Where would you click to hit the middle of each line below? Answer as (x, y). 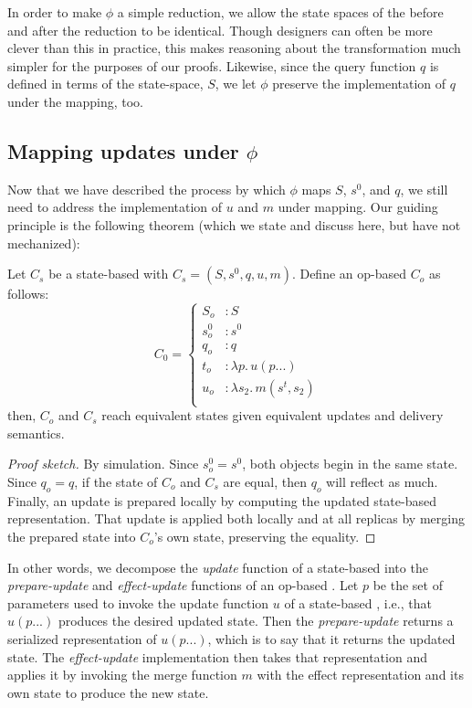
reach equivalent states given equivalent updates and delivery (273, 415)
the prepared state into (72, 536)
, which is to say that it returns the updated (331, 638)
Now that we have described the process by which (147, 189)
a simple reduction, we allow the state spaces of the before (280, 12)
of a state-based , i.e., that (358, 602)
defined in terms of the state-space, (105, 84)
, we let (236, 84)
